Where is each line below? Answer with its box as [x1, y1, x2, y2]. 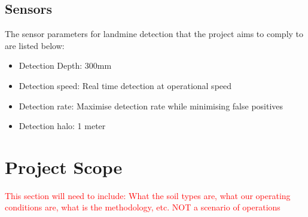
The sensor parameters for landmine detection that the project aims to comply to [5, 27, 304, 40]
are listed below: [5, 39, 65, 51]
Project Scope [5, 154, 123, 179]
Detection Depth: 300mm [19, 59, 112, 72]
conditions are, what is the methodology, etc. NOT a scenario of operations [5, 201, 280, 213]
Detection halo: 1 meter [19, 120, 106, 132]
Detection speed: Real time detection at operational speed [19, 79, 232, 91]
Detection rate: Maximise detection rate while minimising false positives [19, 99, 283, 112]
